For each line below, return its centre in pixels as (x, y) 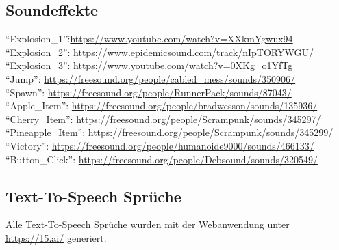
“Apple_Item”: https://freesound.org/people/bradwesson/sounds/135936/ (162, 106)
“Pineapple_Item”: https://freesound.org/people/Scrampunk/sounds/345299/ (169, 132)
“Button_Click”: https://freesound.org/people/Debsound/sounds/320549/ (162, 159)
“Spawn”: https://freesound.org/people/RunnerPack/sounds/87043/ (149, 92)
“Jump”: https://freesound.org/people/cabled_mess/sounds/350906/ (151, 78)
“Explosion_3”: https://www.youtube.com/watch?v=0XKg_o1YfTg (149, 65)
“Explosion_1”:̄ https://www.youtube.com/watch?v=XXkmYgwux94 (149, 39)
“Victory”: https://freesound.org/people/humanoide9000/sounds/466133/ (160, 145)
